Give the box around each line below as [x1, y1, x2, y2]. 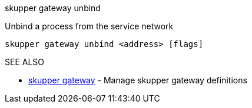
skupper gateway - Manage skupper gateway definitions [28, 75, 247, 85]
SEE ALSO [5, 57, 45, 67]
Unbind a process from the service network [5, 21, 174, 31]
